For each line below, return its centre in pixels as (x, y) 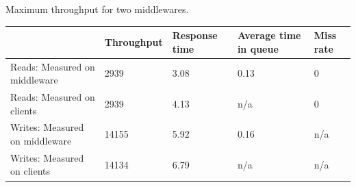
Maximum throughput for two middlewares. (97, 9)
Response (195, 35)
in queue (258, 48)
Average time (269, 35)
